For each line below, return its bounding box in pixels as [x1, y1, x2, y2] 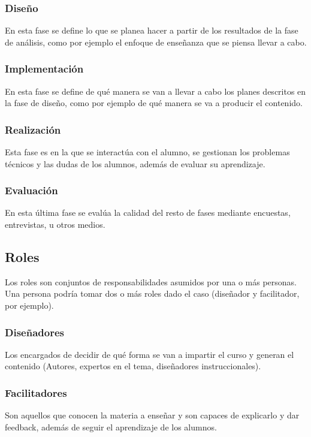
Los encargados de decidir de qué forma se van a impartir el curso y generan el [5, 348, 294, 360]
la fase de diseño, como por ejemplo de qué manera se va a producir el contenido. [5, 97, 303, 109]
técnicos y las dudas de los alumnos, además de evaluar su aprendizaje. [5, 157, 265, 170]
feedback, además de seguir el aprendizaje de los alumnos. [5, 420, 217, 433]
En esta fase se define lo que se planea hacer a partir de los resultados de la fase [5, 24, 298, 37]
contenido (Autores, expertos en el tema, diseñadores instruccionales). [5, 360, 261, 372]
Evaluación [5, 183, 58, 198]
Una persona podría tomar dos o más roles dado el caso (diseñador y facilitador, [5, 287, 300, 300]
